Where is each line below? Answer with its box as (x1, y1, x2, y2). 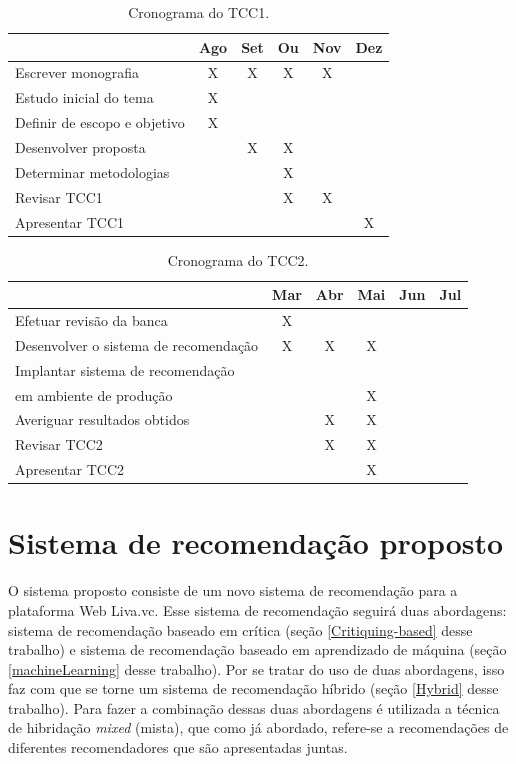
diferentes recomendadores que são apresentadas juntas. (8, 737, 348, 758)
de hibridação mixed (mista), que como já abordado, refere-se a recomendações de (8, 717, 509, 738)
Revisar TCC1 (15, 186, 103, 207)
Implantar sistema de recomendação (15, 359, 235, 380)
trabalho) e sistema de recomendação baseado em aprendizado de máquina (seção (8, 639, 507, 660)
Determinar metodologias (15, 161, 170, 182)
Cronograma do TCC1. (128, 2, 270, 22)
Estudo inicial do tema (15, 87, 154, 108)
